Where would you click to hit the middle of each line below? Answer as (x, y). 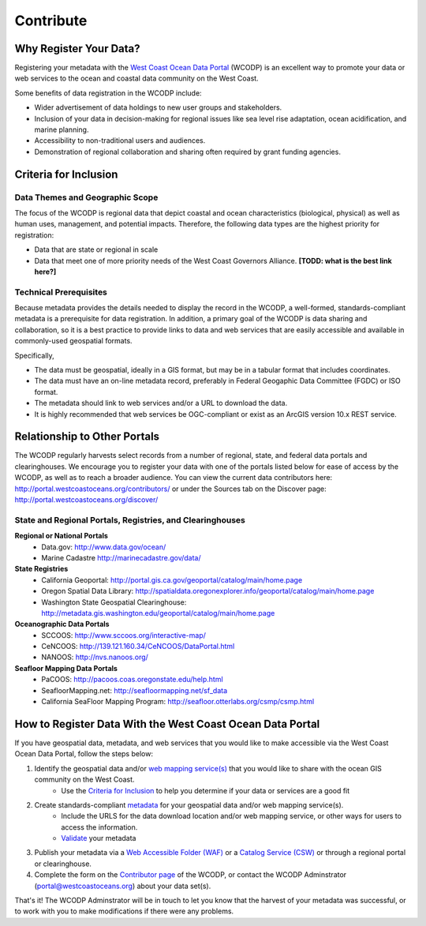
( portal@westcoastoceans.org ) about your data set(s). (123, 886)
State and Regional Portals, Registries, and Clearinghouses (130, 519)
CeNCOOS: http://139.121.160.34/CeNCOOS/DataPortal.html (138, 647)
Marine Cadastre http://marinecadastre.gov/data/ (121, 557)
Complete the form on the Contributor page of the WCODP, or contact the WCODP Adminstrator (191, 875)
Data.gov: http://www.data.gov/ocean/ (104, 547)
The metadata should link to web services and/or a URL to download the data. (161, 403)
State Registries (41, 569)
